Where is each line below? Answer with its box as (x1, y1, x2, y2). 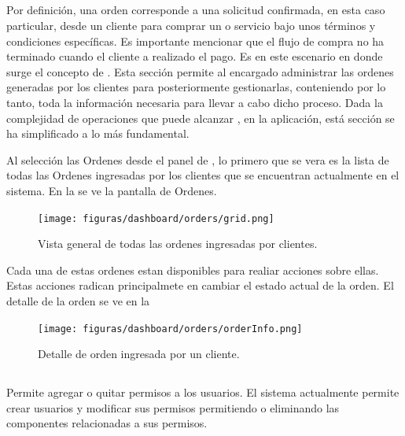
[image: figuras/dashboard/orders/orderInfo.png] (38, 323, 303, 334)
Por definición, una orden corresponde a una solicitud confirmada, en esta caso (6, 2, 385, 18)
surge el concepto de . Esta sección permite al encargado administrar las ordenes (6, 63, 394, 79)
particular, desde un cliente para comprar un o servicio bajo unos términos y (6, 17, 376, 33)
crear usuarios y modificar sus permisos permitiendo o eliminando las (6, 399, 340, 416)
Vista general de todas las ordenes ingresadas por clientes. (38, 235, 318, 252)
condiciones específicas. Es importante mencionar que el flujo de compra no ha (6, 32, 385, 49)
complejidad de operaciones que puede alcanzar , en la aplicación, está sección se (6, 109, 395, 126)
